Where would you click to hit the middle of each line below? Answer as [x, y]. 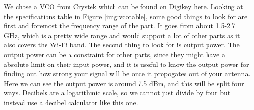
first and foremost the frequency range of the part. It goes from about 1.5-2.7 [120, 26]
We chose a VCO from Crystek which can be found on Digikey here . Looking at [124, 6]
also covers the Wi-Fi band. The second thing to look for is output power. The [122, 45]
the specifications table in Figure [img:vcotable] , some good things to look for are [126, 16]
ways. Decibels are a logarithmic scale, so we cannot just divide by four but [117, 93]
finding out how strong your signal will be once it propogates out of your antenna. [127, 74]
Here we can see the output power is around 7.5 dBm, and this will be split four [124, 83]
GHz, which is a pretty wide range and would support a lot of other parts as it [122, 35]
